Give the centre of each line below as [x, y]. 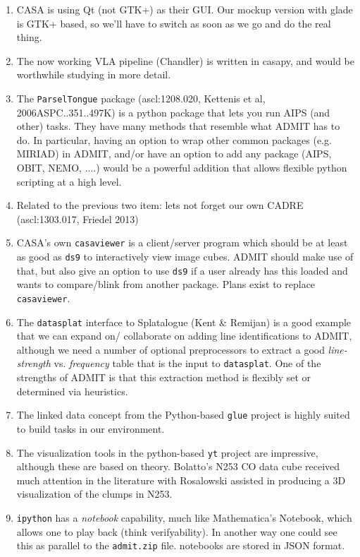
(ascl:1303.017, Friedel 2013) [77, 218]
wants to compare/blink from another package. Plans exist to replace [166, 284]
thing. [29, 37]
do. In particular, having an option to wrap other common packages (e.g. [174, 139]
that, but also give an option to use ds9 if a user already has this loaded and [182, 270]
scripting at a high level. [69, 181]
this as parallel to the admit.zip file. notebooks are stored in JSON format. [181, 545]
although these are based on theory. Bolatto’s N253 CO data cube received [178, 466]
